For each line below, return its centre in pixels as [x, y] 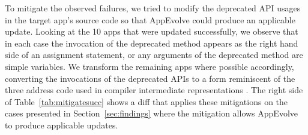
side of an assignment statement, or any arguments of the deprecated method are [154, 55]
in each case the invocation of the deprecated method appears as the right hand [152, 43]
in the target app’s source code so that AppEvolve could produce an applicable [150, 19]
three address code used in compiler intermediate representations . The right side [154, 90]
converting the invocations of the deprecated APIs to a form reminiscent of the [150, 78]
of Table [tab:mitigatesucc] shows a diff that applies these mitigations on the [146, 101]
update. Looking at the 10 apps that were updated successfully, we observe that [152, 31]
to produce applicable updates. [62, 125]
